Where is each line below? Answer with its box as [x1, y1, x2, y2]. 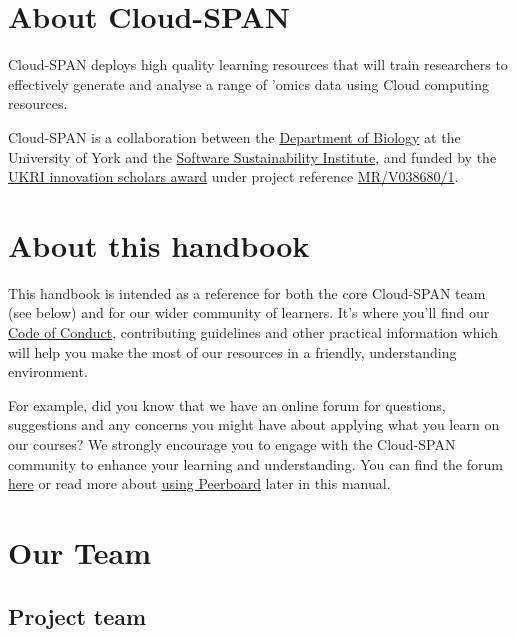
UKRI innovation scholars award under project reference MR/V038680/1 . [8, 166, 459, 187]
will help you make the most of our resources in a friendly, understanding [8, 341, 457, 362]
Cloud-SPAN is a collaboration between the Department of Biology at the [8, 126, 461, 147]
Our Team [8, 531, 152, 572]
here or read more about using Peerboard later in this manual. [8, 473, 391, 494]
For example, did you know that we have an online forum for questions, [8, 394, 446, 415]
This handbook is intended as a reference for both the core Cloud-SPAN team [8, 282, 486, 303]
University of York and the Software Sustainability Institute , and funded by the [8, 146, 497, 167]
